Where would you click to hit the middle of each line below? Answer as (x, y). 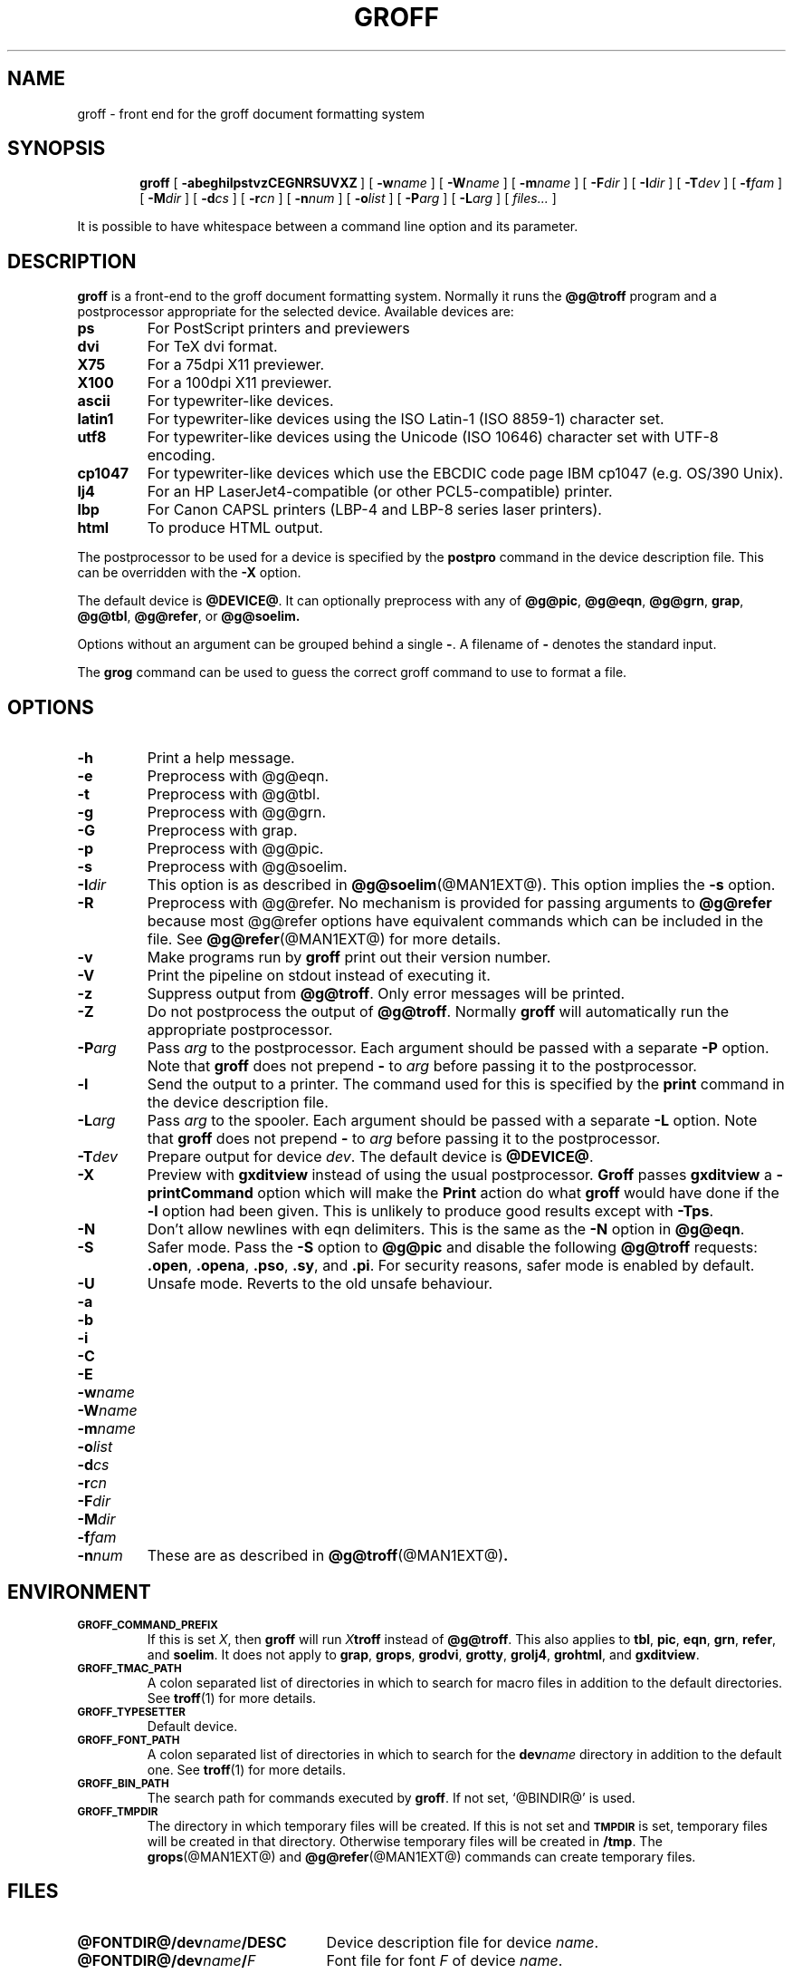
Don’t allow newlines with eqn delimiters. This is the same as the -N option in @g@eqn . (446, 1229)
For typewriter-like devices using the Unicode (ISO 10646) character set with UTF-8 (433, 437)
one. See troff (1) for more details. (246, 1769)
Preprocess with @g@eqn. (238, 776)
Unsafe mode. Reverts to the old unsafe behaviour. (320, 1284)
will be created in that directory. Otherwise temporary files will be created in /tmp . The (405, 1841)
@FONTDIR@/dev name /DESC (182, 1942)
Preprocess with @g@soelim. (247, 867)
